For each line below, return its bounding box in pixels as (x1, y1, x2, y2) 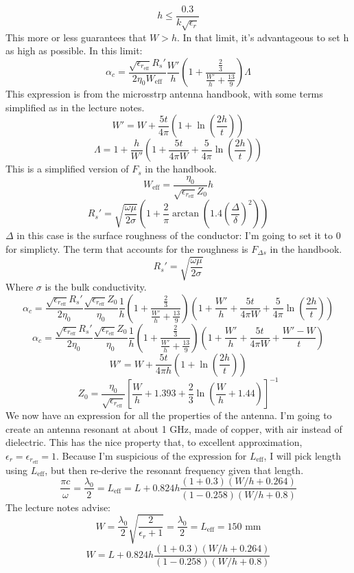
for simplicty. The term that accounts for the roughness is (5, 241, 248, 256)
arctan (172, 209, 199, 219)
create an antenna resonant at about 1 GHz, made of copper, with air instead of (5, 421, 342, 436)
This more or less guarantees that (5, 30, 147, 44)
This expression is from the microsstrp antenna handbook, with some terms (5, 87, 323, 101)
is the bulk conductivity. (45, 280, 147, 294)
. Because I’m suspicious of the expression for (56, 449, 247, 462)
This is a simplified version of (5, 161, 129, 176)
